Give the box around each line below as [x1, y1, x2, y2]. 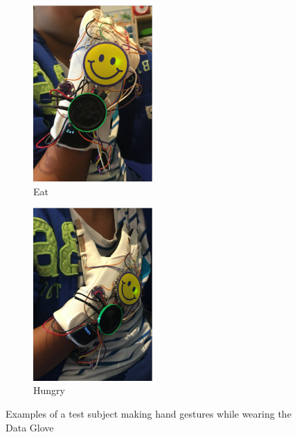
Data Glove [6, 420, 54, 434]
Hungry [33, 383, 65, 398]
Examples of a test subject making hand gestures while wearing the [6, 407, 291, 421]
